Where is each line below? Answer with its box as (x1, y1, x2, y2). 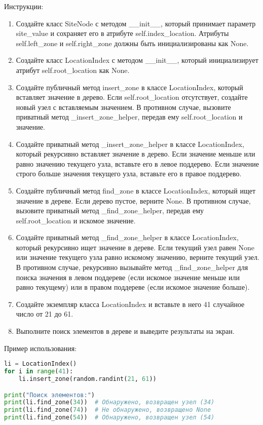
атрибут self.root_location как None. (16, 64, 130, 75)
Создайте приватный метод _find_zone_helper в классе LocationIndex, (16, 232, 239, 243)
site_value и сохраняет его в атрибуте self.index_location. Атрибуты (16, 28, 229, 38)
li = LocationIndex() (4, 360, 77, 368)
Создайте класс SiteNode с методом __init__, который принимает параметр (16, 18, 256, 28)
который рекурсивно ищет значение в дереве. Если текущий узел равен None (16, 242, 254, 252)
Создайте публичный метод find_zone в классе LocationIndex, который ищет (16, 185, 256, 196)
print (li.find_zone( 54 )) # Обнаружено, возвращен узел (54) (4, 414, 215, 421)
